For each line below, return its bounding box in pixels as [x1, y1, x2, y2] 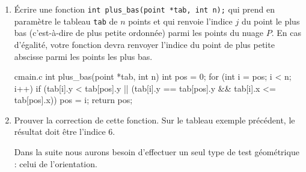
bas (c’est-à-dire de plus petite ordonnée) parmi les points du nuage [14, 26, 264, 39]
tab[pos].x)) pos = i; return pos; [14, 93, 133, 106]
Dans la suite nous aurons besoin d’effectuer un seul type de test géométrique [14, 146, 299, 158]
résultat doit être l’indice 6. [14, 125, 115, 138]
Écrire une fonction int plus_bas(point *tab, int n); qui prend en [14, 3, 275, 15]
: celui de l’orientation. [14, 157, 97, 170]
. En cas [271, 26, 302, 39]
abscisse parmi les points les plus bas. [14, 50, 153, 62]
